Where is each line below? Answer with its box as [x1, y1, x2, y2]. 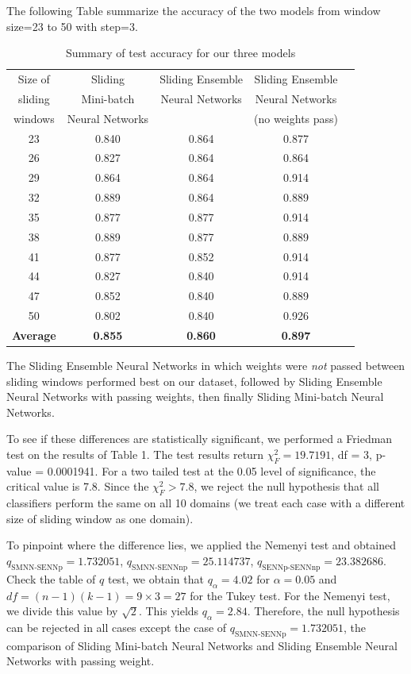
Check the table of [6, 570, 96, 587]
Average [12, 327, 56, 343]
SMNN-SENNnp [132, 563, 188, 572]
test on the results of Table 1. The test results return [6, 446, 264, 463]
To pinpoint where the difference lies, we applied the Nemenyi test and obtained [6, 537, 396, 553]
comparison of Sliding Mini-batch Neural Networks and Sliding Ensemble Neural [6, 637, 398, 653]
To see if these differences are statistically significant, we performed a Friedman [6, 430, 393, 447]
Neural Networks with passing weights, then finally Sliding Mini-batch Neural [6, 388, 384, 405]
